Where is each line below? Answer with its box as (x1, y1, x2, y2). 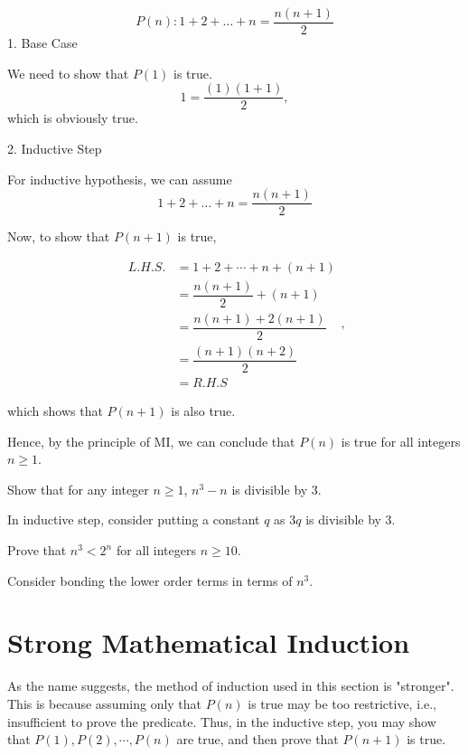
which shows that (7, 401, 103, 420)
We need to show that (7, 63, 129, 82)
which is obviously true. (7, 109, 138, 127)
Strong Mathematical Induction (7, 624, 410, 661)
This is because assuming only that (7, 694, 202, 713)
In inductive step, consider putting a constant (7, 510, 260, 529)
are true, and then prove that (176, 730, 339, 749)
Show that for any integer (7, 479, 149, 498)
